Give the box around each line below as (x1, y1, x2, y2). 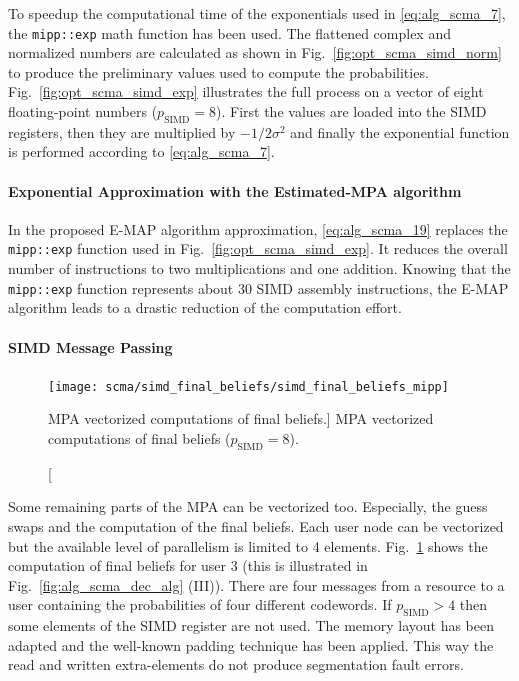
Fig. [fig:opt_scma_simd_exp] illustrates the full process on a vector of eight (8, 81, 484, 102)
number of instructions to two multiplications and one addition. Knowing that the (8, 258, 511, 279)
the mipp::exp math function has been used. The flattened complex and (8, 22, 451, 43)
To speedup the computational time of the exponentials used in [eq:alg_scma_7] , (8, 3, 506, 23)
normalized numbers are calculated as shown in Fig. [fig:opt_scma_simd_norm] (8, 42, 502, 63)
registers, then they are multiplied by (8, 121, 236, 142)
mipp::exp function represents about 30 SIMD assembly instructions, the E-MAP (8, 277, 509, 298)
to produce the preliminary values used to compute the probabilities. (8, 61, 429, 82)
